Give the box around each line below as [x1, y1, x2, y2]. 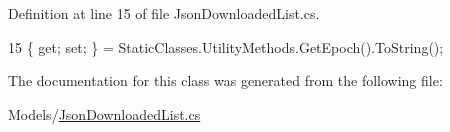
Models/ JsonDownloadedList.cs [8, 103, 201, 124]
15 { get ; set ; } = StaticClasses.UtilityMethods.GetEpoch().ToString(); [8, 36, 444, 57]
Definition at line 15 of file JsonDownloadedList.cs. [8, 3, 320, 23]
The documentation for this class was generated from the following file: [8, 70, 443, 91]
